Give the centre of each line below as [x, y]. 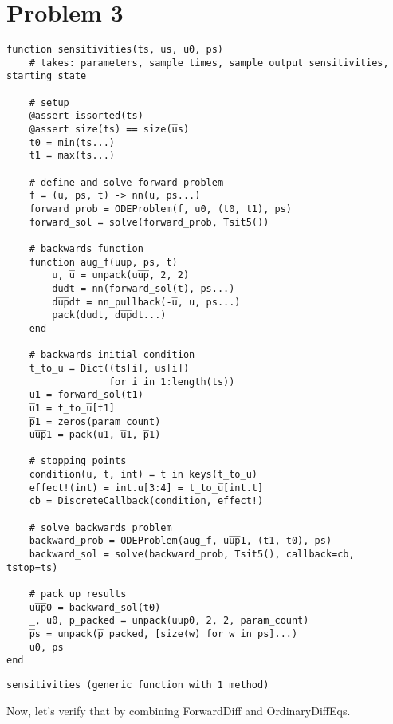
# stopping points [78, 461]
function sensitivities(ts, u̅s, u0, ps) [115, 50]
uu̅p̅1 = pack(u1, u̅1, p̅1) [95, 435]
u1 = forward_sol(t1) [86, 395]
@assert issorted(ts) [86, 116]
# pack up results [78, 594]
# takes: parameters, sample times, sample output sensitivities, [209, 63]
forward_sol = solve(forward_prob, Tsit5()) [149, 222]
